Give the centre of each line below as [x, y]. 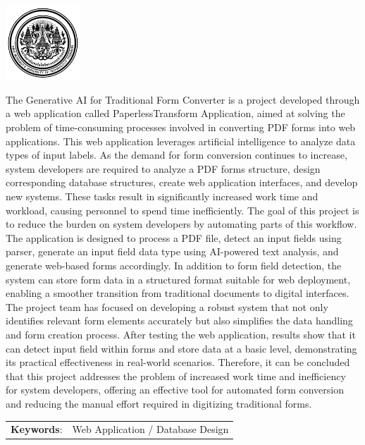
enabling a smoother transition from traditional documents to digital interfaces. [178, 293]
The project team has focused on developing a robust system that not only [167, 306]
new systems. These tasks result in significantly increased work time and [162, 196]
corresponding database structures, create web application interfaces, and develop [182, 182]
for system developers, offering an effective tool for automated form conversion [175, 390]
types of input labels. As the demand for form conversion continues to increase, [177, 155]
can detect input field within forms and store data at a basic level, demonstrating [181, 348]
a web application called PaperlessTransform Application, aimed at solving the [175, 113]
